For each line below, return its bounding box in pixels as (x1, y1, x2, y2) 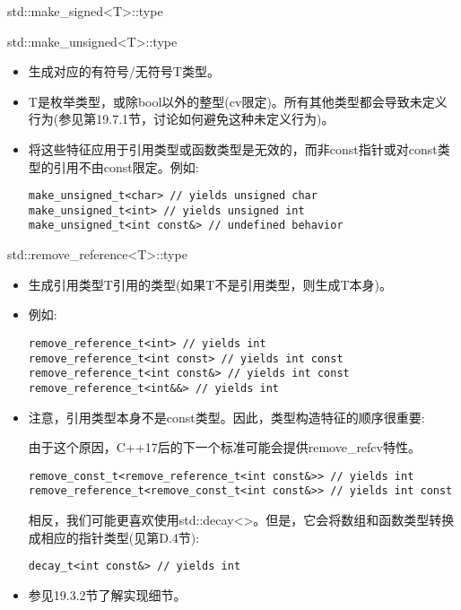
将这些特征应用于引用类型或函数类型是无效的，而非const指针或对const (28, 139, 438, 158)
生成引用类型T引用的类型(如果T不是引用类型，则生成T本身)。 (28, 274, 393, 293)
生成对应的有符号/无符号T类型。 (28, 62, 220, 81)
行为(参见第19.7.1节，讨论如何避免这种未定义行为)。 (28, 109, 335, 128)
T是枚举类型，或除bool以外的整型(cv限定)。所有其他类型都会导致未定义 (28, 91, 448, 110)
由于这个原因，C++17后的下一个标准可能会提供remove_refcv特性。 (28, 438, 421, 457)
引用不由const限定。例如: (53, 157, 199, 176)
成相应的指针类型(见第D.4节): (28, 527, 200, 546)
